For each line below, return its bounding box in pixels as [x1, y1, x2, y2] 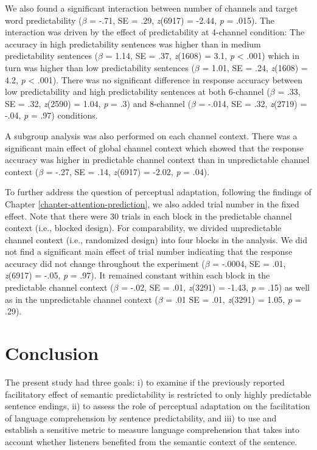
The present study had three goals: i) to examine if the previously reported [5, 375, 285, 388]
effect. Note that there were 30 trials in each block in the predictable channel [5, 209, 292, 222]
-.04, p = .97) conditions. [5, 109, 98, 122]
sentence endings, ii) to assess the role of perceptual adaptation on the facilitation [5, 400, 310, 412]
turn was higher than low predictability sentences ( [5, 61, 195, 74]
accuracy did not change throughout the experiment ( [5, 257, 205, 269]
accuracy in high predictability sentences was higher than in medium [5, 37, 261, 50]
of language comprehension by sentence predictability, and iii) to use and [5, 411, 277, 424]
